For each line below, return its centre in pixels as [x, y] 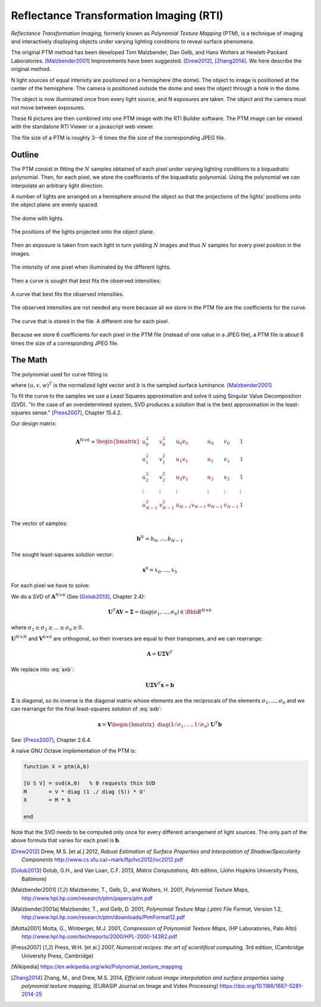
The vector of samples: [39, 523]
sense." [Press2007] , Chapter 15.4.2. [77, 413]
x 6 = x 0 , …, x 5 [160, 570]
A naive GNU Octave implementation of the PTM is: [74, 751]
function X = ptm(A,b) [56, 767]
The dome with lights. [37, 218]
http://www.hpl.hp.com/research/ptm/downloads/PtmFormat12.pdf [103, 917]
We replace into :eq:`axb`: [43, 669]
